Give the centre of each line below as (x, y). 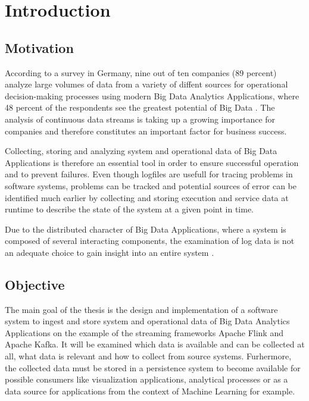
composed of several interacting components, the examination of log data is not (150, 241)
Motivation (39, 47)
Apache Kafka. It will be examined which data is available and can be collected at (155, 344)
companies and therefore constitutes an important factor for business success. (146, 131)
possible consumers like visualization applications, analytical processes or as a (146, 379)
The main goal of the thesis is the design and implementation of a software (141, 309)
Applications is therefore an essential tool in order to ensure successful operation (152, 162)
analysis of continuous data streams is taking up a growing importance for (140, 119)
